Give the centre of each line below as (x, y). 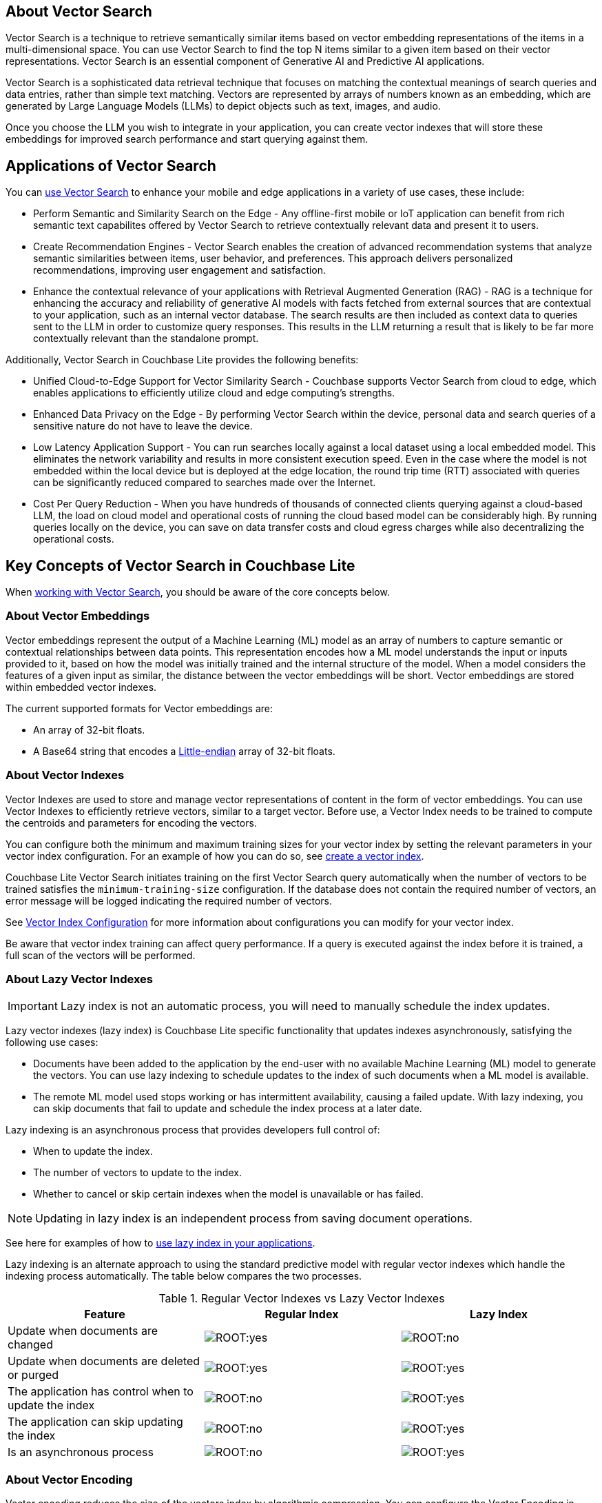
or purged (33, 1375)
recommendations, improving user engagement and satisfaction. (180, 270)
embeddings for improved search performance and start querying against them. (187, 139)
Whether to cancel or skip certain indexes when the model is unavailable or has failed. (228, 1194)
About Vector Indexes (65, 775)
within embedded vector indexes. (81, 687)
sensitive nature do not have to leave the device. (143, 426)
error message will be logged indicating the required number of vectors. (169, 900)
